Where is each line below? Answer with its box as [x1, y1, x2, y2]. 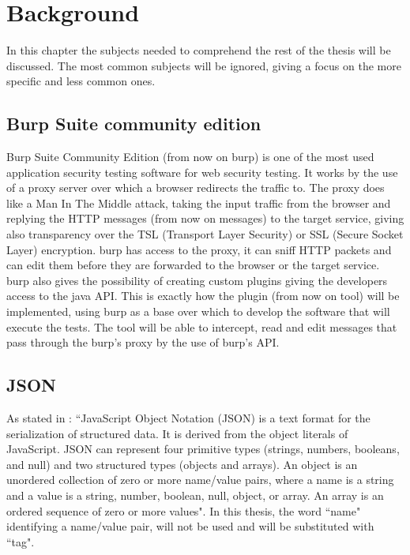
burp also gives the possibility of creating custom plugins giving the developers [6, 272, 388, 288]
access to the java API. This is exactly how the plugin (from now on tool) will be [6, 287, 400, 304]
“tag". [6, 533, 35, 549]
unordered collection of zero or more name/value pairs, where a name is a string [6, 471, 394, 488]
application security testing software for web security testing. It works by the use [6, 163, 398, 180]
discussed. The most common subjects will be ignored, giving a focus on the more [6, 57, 401, 73]
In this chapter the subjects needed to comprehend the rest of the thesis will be [6, 42, 391, 58]
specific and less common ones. [6, 73, 156, 89]
